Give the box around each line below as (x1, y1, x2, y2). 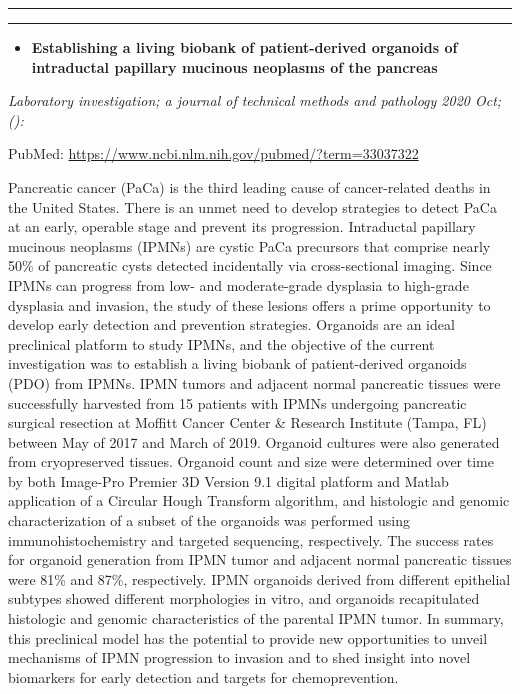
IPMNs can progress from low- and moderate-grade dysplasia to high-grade (8, 274, 469, 295)
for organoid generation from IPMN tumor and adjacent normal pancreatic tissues (8, 549, 512, 570)
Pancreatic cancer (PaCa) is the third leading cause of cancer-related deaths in (8, 176, 491, 197)
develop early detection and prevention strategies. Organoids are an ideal (8, 314, 455, 335)
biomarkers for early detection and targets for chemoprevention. (8, 666, 399, 687)
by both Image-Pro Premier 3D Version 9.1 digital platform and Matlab (8, 470, 449, 491)
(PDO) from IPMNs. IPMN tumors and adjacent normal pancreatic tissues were (8, 372, 501, 393)
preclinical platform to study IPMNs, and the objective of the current (8, 333, 435, 354)
